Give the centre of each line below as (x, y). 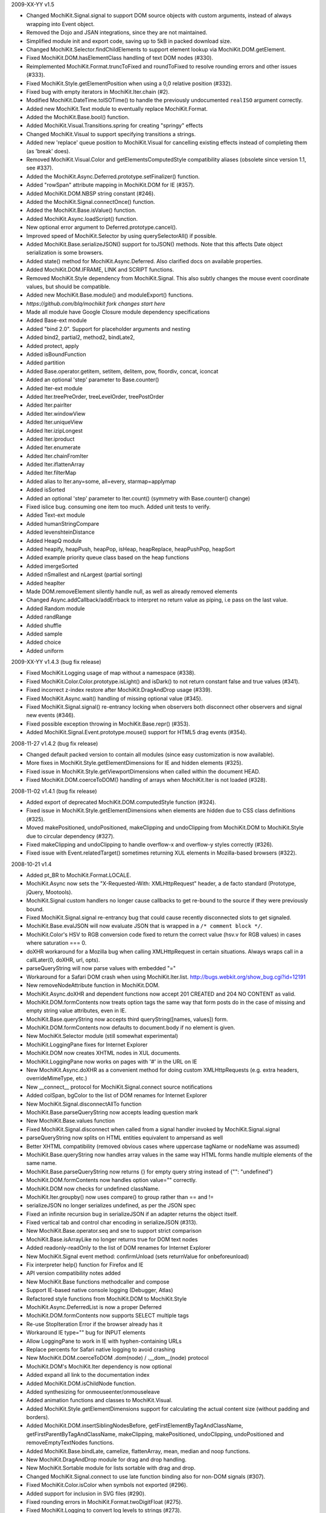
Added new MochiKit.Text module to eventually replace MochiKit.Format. (117, 108)
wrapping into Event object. (60, 24)
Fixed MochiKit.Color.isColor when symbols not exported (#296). (107, 1485)
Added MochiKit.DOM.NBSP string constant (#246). (91, 193)
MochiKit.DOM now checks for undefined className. (93, 1189)
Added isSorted (46, 490)
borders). (38, 1417)
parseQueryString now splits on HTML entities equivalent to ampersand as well (125, 1138)
